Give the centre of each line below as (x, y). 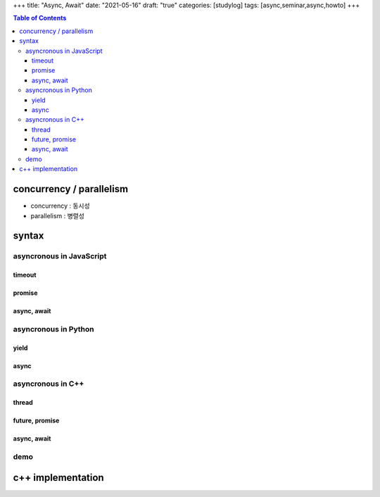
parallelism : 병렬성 (57, 215)
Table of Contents (40, 18)
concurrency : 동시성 (61, 206)
